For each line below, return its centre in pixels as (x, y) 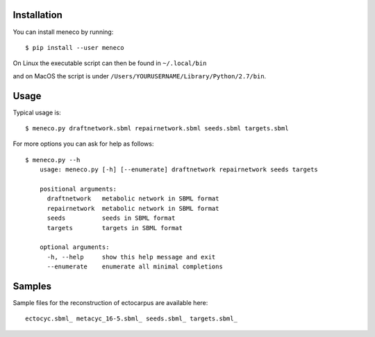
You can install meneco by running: (63, 32)
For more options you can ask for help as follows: (83, 144)
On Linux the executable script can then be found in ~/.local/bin (110, 63)
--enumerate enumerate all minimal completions (135, 267)
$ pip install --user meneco (75, 47)
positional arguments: (78, 189)
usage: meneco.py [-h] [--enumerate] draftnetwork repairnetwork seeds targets (179, 170)
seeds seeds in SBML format (111, 218)
